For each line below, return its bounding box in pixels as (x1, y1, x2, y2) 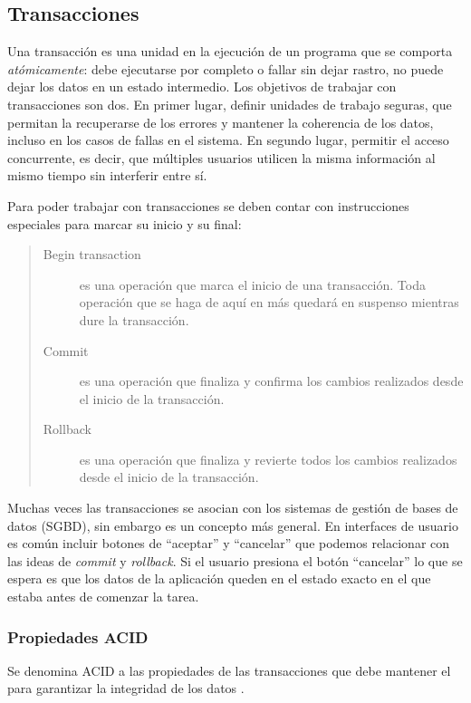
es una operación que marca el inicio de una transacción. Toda (79, 274, 426, 294)
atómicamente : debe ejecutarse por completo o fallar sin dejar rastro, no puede (7, 59, 444, 78)
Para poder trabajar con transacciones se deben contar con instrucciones (7, 196, 409, 215)
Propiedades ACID (7, 625, 149, 648)
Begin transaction (43, 245, 141, 264)
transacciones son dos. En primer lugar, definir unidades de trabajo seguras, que (7, 94, 452, 113)
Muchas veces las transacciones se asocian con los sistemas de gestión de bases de (7, 498, 458, 517)
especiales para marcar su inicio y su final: (7, 214, 242, 233)
